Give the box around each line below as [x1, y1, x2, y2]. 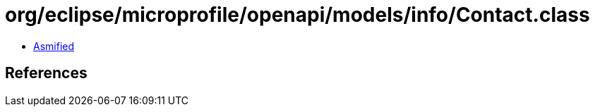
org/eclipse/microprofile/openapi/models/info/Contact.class [5, 3, 590, 27]
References [5, 64, 88, 82]
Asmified [33, 39, 75, 52]
